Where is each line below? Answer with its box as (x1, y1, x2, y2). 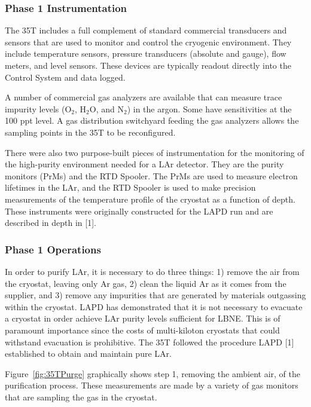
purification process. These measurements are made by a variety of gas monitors (5, 379, 298, 391)
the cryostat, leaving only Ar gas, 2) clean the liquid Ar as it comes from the (5, 277, 286, 289)
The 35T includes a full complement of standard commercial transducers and (5, 24, 287, 36)
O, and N (89, 102, 124, 115)
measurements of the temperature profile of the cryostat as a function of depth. (5, 192, 295, 205)
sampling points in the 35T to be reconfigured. (5, 126, 176, 138)
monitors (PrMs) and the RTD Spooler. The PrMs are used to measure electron (5, 169, 298, 182)
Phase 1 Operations (5, 241, 101, 256)
